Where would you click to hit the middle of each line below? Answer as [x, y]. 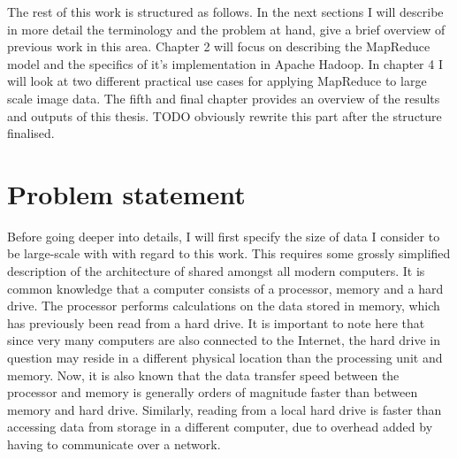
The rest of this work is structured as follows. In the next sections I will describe [225, 11]
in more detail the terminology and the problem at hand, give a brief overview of [226, 29]
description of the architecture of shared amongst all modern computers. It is [216, 271]
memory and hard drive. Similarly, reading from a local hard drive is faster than [225, 409]
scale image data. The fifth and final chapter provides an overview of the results [224, 98]
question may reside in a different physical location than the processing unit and [225, 358]
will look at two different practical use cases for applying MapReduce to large [217, 81]
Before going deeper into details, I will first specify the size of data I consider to [224, 236]
